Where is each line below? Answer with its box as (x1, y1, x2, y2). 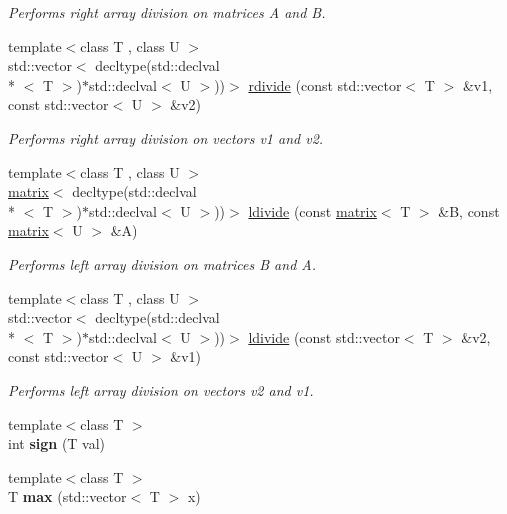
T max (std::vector (8, 486, 127, 507)
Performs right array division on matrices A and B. (8, 2, 326, 22)
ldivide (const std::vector (248, 326, 400, 347)
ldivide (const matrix (248, 200, 377, 221)
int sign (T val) (8, 433, 106, 454)
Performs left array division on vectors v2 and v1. (8, 379, 314, 400)
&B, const (438, 200, 500, 221)
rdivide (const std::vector (248, 74, 402, 95)
